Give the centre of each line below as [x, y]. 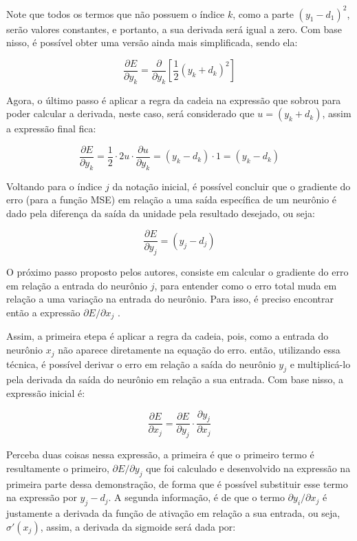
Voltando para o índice [54, 186]
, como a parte [263, 13]
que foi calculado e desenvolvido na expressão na [248, 468]
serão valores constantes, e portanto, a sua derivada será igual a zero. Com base [174, 29]
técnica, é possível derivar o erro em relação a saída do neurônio [141, 364]
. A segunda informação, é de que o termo [196, 497]
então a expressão [43, 313]
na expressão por [42, 497]
